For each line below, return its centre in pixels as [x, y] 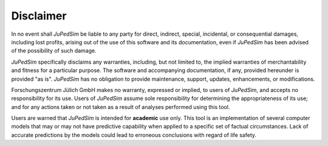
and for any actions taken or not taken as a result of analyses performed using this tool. [121, 107]
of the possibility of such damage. [54, 51]
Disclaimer [39, 16]
